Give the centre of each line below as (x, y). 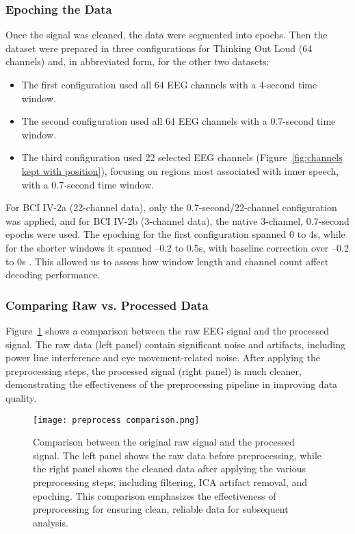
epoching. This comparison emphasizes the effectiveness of (155, 495)
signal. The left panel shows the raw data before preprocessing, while (177, 455)
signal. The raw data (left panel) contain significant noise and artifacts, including (176, 344)
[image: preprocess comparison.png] (116, 420)
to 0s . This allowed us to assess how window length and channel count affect (167, 261)
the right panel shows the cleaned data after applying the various (169, 469)
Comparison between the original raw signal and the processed (164, 442)
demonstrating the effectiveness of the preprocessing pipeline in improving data (172, 384)
